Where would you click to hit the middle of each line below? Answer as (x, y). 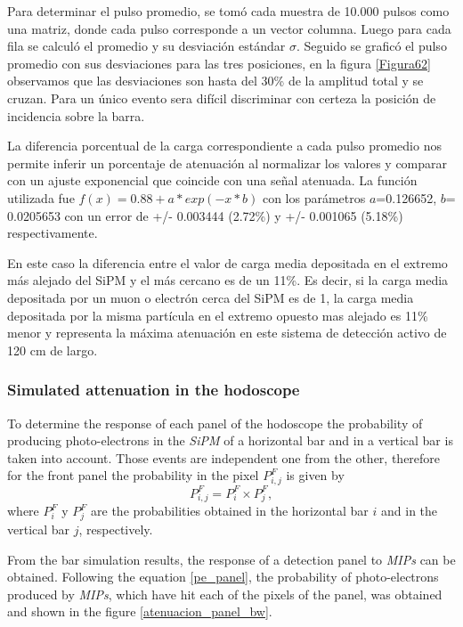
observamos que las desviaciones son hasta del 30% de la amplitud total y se (215, 81)
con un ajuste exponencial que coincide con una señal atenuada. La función (212, 180)
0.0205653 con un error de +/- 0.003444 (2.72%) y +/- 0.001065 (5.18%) (205, 215)
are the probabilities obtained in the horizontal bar (230, 511)
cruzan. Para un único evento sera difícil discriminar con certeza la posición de (222, 98)
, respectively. (116, 529)
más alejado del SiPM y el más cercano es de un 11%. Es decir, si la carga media (228, 280)
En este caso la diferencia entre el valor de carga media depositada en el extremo (227, 262)
